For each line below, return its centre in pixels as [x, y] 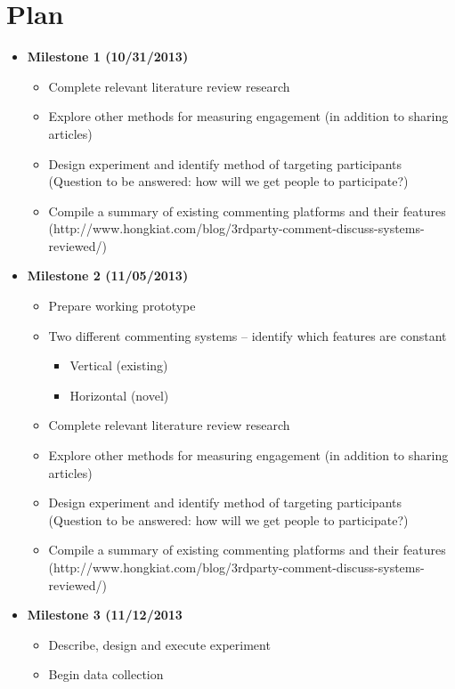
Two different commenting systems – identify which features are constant [248, 335]
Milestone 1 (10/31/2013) [108, 57]
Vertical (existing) [119, 365]
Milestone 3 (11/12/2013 [105, 615]
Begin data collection [106, 674]
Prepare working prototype [122, 306]
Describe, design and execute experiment [159, 644]
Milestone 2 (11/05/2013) [108, 276]
